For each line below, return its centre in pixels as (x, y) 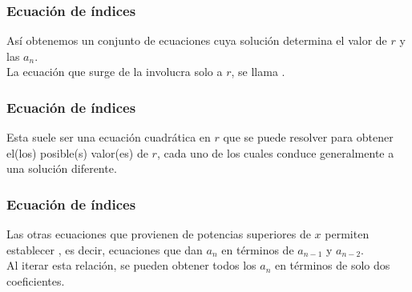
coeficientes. (36, 281)
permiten (347, 234)
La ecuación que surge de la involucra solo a (115, 72)
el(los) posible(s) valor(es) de (77, 152)
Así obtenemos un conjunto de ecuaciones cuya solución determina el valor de (197, 40)
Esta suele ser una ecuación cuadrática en (109, 137)
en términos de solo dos (332, 265)
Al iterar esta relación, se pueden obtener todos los (131, 265)
